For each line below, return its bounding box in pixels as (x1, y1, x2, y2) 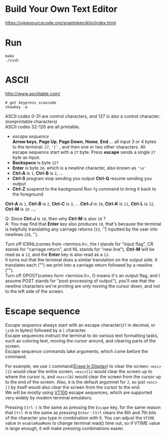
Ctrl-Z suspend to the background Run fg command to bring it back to (12, 186, 157, 192)
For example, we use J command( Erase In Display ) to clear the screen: (5, 363, 149, 369)
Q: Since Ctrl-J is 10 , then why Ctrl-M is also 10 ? (5, 215, 106, 221)
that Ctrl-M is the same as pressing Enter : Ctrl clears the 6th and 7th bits (5, 409, 157, 415)
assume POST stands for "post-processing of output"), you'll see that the (5, 278, 155, 284)
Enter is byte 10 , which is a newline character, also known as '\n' (12, 165, 147, 171)
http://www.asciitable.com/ (5, 91, 60, 97)
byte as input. (12, 154, 41, 160)
